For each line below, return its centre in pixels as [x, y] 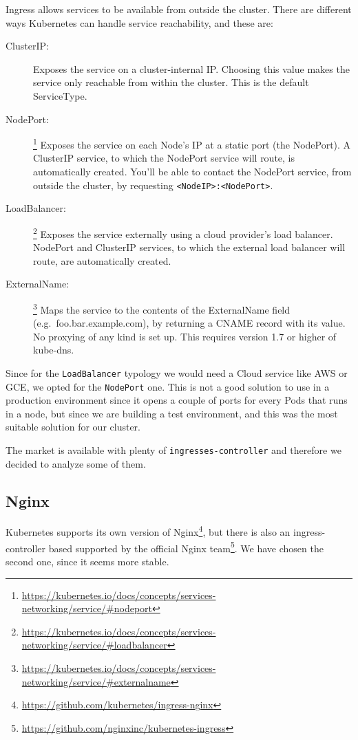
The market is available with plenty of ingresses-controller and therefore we [173, 450]
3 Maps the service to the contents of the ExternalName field [162, 308]
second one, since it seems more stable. [87, 561]
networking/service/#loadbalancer [94, 645]
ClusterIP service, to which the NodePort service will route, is [164, 158]
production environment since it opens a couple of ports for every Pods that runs [177, 400]
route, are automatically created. [102, 260]
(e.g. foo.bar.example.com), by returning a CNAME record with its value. [189, 323]
